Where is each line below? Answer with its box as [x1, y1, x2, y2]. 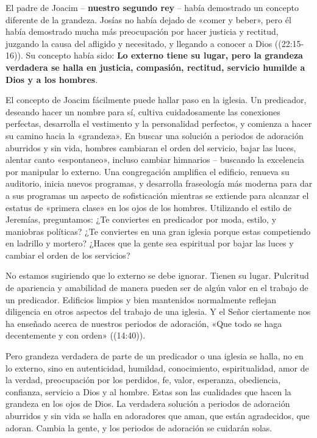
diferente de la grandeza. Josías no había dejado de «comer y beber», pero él [5, 13, 291, 26]
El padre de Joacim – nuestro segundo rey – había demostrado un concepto [5, 1, 299, 13]
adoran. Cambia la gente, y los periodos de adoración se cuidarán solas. [5, 421, 272, 434]
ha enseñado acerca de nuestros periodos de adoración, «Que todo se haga [5, 317, 282, 329]
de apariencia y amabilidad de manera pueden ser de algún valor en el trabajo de [5, 281, 308, 294]
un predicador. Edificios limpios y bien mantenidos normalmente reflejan [5, 293, 276, 306]
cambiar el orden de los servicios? [5, 248, 130, 261]
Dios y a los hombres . [5, 73, 98, 85]
